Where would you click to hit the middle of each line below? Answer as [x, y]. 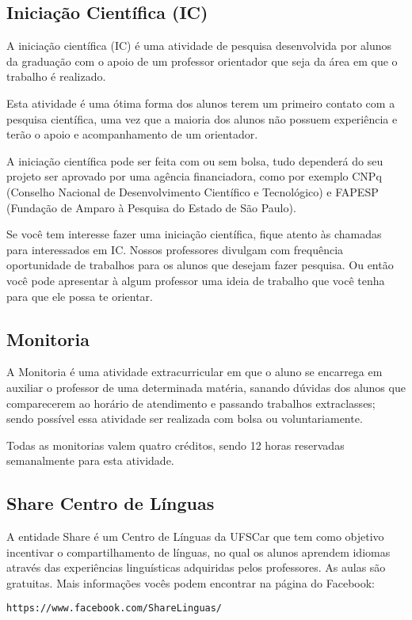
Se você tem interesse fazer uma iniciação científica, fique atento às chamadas [194, 234]
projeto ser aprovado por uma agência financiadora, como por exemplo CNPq [194, 176]
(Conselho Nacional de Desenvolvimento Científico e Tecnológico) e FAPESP [193, 191]
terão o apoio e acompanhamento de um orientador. [132, 134]
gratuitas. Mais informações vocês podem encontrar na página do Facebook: [191, 582]
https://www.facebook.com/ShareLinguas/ [114, 609]
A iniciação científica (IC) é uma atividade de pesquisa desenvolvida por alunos [199, 46]
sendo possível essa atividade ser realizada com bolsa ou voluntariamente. [185, 418]
